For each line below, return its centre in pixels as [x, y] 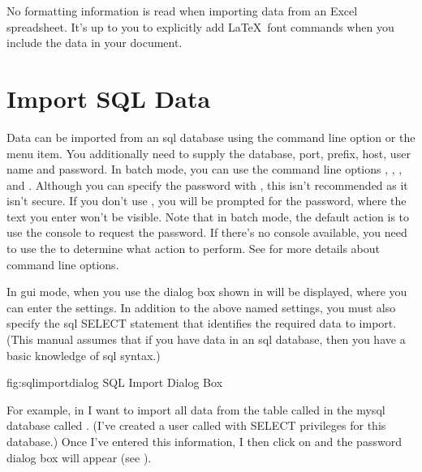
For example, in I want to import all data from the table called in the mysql [196, 409]
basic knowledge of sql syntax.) [84, 355]
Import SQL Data [109, 98]
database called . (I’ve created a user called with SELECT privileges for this [196, 425]
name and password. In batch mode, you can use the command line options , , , [205, 169]
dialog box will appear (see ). [79, 457]
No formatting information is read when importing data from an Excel [182, 11]
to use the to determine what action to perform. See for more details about [193, 249]
